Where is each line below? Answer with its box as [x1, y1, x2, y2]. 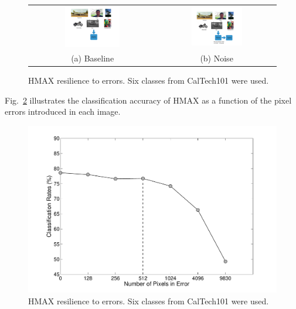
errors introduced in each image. [5, 105, 121, 118]
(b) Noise [200, 51, 233, 64]
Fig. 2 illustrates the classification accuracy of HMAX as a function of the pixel [5, 94, 292, 106]
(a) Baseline [71, 51, 114, 64]
